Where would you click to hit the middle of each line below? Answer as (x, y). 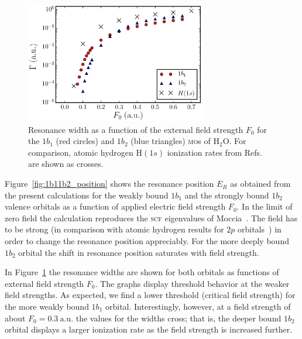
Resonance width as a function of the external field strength (136, 129)
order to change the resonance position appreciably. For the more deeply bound (147, 241)
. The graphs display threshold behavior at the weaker (192, 283)
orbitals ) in (260, 229)
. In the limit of (265, 206)
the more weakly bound (47, 307)
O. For (234, 141)
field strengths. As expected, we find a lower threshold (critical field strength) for (150, 295)
